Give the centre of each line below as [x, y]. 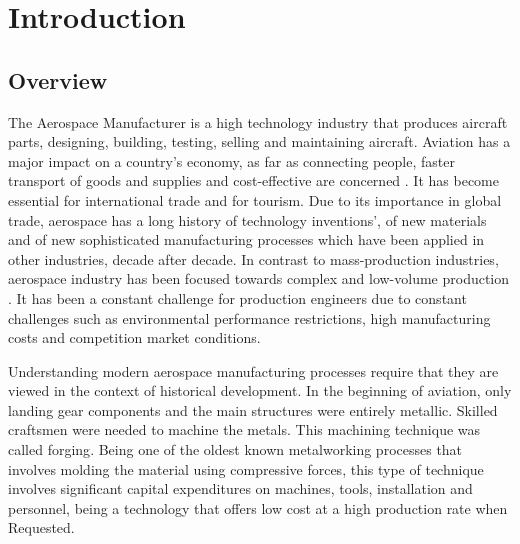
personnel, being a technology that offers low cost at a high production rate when [258, 507]
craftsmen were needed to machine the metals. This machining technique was [244, 429]
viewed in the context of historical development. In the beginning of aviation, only [260, 390]
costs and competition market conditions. [134, 337]
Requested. [41, 527]
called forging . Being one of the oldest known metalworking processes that [235, 449]
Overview [58, 79]
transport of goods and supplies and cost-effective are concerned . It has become [253, 180]
